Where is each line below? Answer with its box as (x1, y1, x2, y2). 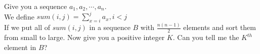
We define (4, 11, 34, 21)
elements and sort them (183, 22, 256, 32)
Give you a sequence (4, 1, 67, 11)
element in (4, 41, 36, 52)
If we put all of (4, 22, 50, 32)
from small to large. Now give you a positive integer (4, 32, 165, 42)
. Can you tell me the (172, 32, 239, 42)
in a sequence (89, 22, 131, 32)
